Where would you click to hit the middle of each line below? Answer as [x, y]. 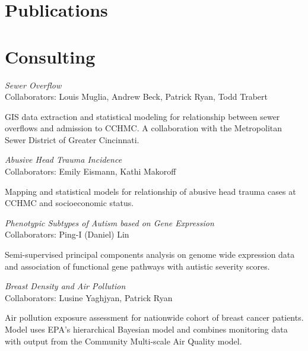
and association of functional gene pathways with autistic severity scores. [137, 266]
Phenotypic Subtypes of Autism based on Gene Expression [109, 222]
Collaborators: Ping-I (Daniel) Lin [67, 234]
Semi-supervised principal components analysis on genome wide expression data [150, 254]
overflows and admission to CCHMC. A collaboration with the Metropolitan [144, 128]
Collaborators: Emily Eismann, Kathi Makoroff [91, 171]
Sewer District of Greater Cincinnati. [72, 139]
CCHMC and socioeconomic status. [69, 203]
